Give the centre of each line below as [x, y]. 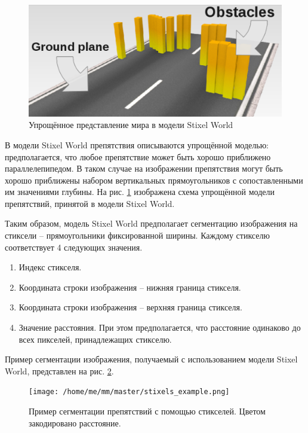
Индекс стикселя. [50, 267]
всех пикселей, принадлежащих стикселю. [95, 339]
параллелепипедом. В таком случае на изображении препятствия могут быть [144, 168]
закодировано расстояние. [75, 423]
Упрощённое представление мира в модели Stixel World [131, 125]
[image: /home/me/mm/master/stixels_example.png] [129, 392]
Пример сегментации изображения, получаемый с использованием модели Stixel [151, 359]
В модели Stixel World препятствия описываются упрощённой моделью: [137, 144]
